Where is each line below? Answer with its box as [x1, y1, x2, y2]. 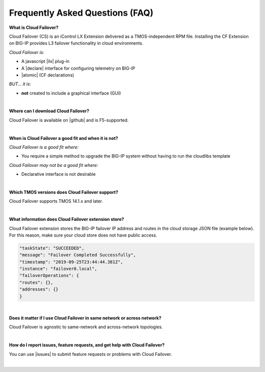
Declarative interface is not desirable [21, 171, 96, 177]
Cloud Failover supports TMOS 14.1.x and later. [9, 198, 103, 204]
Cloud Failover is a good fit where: [9, 144, 79, 150]
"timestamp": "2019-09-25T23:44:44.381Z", [19, 259, 123, 265]
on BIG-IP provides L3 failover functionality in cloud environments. [9, 40, 143, 46]
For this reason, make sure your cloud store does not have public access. [9, 232, 158, 238]
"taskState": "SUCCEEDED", [19, 245, 84, 251]
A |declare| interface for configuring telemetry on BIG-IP [21, 65, 135, 71]
